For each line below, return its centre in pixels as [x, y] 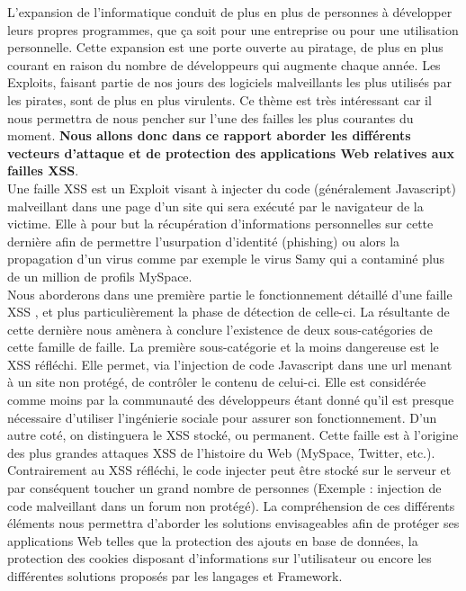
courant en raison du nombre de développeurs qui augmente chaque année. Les [224, 64]
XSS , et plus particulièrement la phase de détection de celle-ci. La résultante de [229, 312]
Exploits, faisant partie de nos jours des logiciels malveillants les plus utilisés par [229, 82]
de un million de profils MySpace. [100, 276]
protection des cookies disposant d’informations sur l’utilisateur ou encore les [220, 558]
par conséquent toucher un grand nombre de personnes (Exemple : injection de [224, 488]
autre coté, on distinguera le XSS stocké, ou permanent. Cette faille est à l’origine [233, 435]
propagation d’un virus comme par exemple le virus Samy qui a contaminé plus [226, 259]
